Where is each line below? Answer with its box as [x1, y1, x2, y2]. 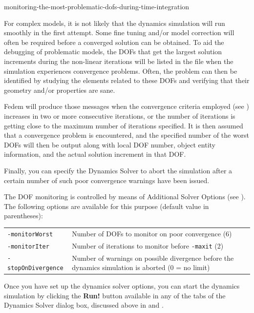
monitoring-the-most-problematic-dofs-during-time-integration [4, 1, 190, 11]
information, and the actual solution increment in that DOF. [4, 149, 186, 159]
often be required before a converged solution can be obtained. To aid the [4, 37, 224, 47]
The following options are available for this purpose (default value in [4, 201, 209, 211]
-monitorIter [7, 243, 49, 250]
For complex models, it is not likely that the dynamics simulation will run [4, 18, 225, 28]
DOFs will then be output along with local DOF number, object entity [4, 139, 215, 149]
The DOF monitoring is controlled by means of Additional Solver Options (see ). [4, 191, 246, 202]
